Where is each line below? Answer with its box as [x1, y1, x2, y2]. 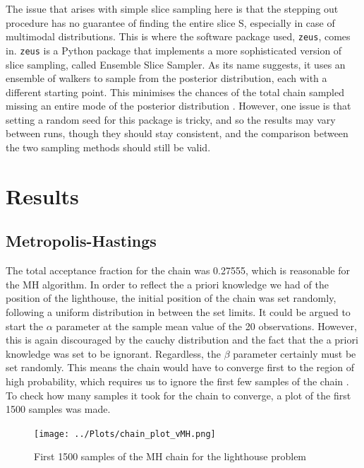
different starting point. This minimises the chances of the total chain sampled [6, 84, 345, 99]
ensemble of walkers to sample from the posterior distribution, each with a [6, 71, 327, 86]
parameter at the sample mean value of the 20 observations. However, [56, 318, 357, 333]
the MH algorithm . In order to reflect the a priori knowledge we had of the [6, 276, 329, 291]
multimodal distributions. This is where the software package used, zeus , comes [6, 29, 351, 44]
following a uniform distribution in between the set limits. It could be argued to [6, 305, 351, 320]
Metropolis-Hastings [6, 230, 157, 252]
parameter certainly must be [233, 346, 356, 361]
